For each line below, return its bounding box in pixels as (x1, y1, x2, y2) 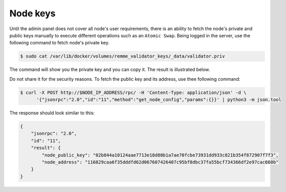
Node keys (9, 8, 56, 19)
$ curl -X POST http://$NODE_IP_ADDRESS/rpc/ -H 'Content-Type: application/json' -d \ (20, 89, 247, 95)
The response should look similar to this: (9, 110, 95, 116)
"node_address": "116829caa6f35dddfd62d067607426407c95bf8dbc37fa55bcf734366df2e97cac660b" (41, 159, 279, 165)
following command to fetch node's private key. (9, 40, 110, 46)
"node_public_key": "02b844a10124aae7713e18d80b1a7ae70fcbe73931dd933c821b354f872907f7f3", (41, 152, 279, 158)
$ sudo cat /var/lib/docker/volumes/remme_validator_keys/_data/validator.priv (20, 54, 225, 59)
